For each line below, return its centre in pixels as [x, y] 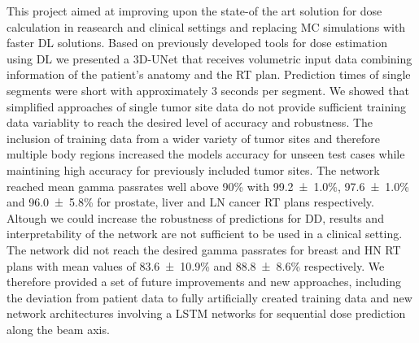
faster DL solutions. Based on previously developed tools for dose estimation [197, 43]
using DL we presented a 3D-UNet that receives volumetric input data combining [209, 58]
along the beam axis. [58, 329]
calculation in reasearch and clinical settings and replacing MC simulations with [206, 26]
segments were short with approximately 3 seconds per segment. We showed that [208, 90]
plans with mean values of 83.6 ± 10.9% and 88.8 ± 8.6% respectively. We [196, 265]
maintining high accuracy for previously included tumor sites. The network [193, 169]
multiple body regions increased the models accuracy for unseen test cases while [206, 154]
